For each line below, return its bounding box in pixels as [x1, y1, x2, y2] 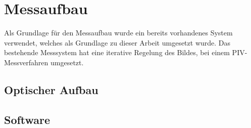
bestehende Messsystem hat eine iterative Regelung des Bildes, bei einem [4, 47, 230, 58]
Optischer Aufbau [4, 81, 98, 97]
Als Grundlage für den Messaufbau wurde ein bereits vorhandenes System [4, 27, 233, 38]
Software [4, 111, 51, 127]
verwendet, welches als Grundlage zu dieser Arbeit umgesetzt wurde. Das [4, 37, 231, 48]
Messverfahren [4, 57, 48, 67]
